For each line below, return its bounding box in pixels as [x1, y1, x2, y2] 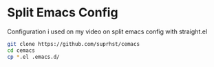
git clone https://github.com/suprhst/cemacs [7, 40, 140, 47]
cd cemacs [7, 46, 36, 54]
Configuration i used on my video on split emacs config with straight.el [7, 27, 208, 36]
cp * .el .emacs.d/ [7, 53, 60, 60]
